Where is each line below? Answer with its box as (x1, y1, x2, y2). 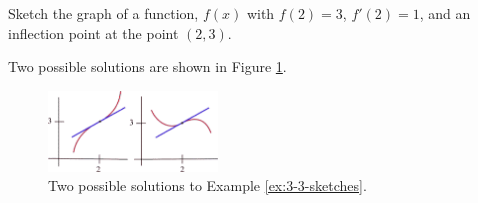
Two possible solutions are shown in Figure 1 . (8, 56, 287, 77)
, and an (419, 3, 471, 23)
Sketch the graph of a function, (8, 3, 199, 23)
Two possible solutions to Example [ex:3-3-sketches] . (48, 175, 367, 196)
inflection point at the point (8, 22, 179, 43)
